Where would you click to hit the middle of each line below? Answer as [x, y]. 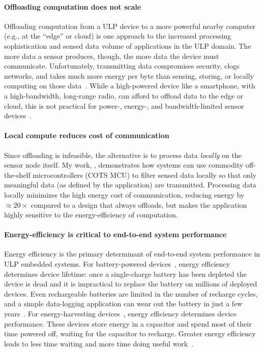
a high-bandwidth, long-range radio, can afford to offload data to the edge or [124, 95]
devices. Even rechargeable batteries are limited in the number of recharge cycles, [131, 293]
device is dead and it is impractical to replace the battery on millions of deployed [131, 284]
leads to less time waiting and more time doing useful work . [99, 343]
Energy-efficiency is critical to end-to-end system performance [115, 234]
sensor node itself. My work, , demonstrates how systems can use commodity [124, 165]
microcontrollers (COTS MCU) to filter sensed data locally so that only [144, 174]
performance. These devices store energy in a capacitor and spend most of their [128, 323]
